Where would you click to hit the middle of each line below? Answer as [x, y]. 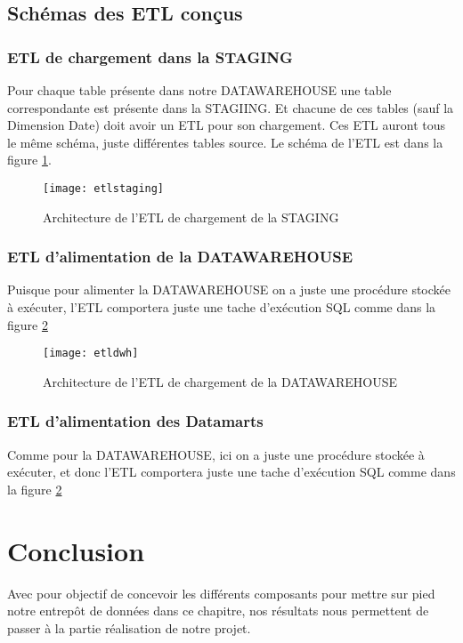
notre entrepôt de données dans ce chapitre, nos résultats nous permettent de [218, 611]
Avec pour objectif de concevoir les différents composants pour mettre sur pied [221, 593]
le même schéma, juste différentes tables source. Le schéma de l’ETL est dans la [225, 142]
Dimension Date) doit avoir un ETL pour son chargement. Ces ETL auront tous [227, 125]
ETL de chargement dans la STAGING [150, 56]
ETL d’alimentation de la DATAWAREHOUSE [180, 257]
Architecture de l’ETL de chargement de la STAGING [191, 217]
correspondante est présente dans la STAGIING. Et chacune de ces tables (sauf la [231, 107]
